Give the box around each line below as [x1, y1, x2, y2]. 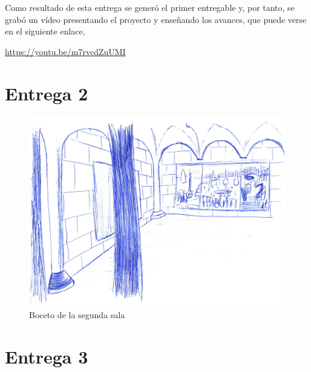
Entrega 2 [5, 80, 88, 105]
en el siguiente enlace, [5, 25, 85, 38]
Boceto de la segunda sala [29, 308, 125, 321]
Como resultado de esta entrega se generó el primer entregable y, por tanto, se [5, 1, 295, 13]
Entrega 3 [5, 344, 88, 369]
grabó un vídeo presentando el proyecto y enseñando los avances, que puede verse [5, 13, 307, 25]
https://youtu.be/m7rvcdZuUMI [5, 45, 126, 57]
